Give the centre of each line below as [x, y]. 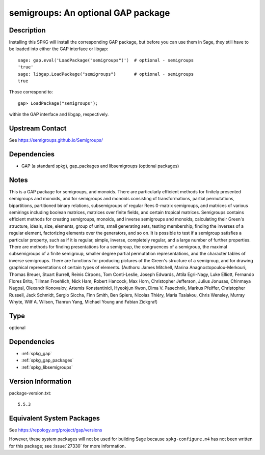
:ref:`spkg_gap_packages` [47, 360]
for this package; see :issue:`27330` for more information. [67, 446]
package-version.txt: [30, 393]
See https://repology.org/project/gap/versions [56, 430]
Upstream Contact [38, 128]
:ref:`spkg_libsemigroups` [47, 367]
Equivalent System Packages [54, 418]
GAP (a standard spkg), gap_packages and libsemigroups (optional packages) [100, 166]
